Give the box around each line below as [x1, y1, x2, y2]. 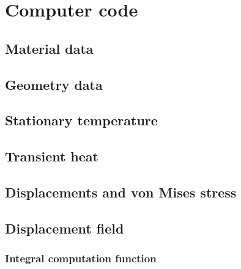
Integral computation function [5, 250, 157, 265]
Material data [5, 39, 94, 57]
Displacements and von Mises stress [5, 182, 237, 201]
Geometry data [5, 75, 103, 94]
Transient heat [5, 147, 98, 166]
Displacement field [5, 218, 124, 237]
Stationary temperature [5, 111, 158, 130]
